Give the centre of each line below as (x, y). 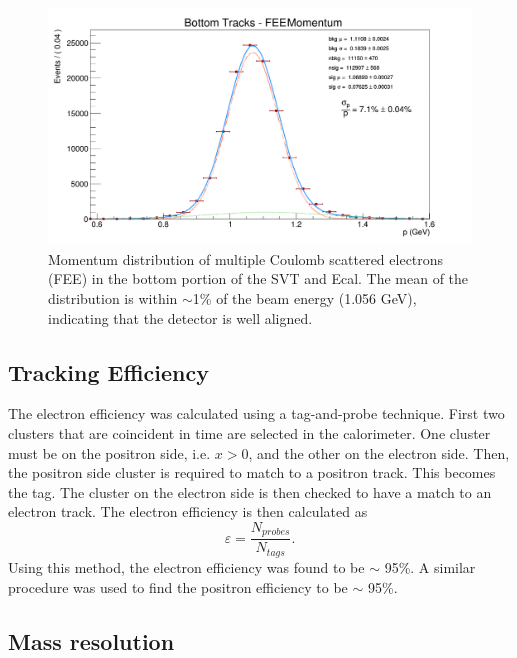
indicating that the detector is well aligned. (180, 317)
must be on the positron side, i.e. (109, 452)
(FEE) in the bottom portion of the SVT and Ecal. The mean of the (258, 278)
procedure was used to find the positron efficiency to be (178, 586)
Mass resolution (91, 640)
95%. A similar (430, 566)
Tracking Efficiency (108, 371)
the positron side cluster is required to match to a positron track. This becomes (252, 472)
